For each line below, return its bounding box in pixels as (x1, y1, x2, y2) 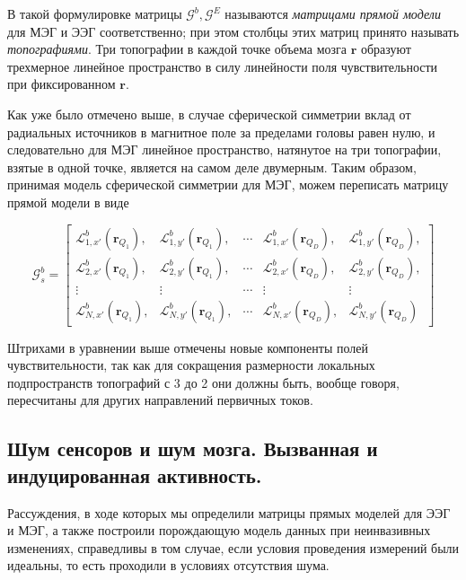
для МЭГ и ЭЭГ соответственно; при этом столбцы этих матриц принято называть (7, 22, 460, 40)
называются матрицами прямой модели (224, 4, 441, 22)
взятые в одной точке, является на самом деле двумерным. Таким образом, (7, 157, 417, 176)
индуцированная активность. (7, 461, 262, 488)
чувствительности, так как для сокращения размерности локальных (7, 356, 375, 374)
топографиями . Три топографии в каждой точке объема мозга (7, 40, 347, 58)
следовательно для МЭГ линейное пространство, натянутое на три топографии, (7, 140, 442, 159)
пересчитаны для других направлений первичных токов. (7, 391, 313, 409)
